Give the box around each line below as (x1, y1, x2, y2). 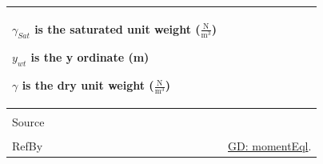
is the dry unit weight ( (22, 77, 154, 94)
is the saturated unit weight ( (34, 20, 201, 37)
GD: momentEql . (228, 137, 312, 154)
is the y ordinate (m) (30, 49, 150, 66)
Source (12, 113, 45, 130)
